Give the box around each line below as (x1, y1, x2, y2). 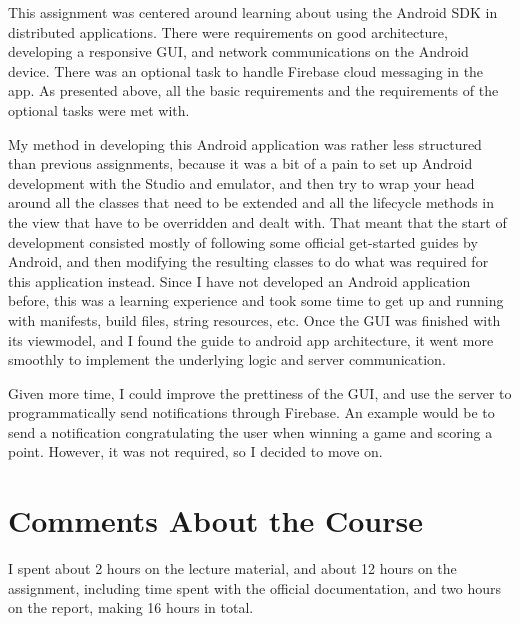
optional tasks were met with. (8, 99, 190, 120)
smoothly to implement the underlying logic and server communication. (8, 349, 446, 370)
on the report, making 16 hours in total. (8, 597, 254, 618)
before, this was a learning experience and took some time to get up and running (8, 290, 504, 311)
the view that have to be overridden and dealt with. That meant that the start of (8, 211, 507, 232)
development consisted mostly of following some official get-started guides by (8, 231, 478, 252)
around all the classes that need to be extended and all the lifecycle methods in (8, 192, 495, 213)
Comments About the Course (8, 500, 423, 541)
